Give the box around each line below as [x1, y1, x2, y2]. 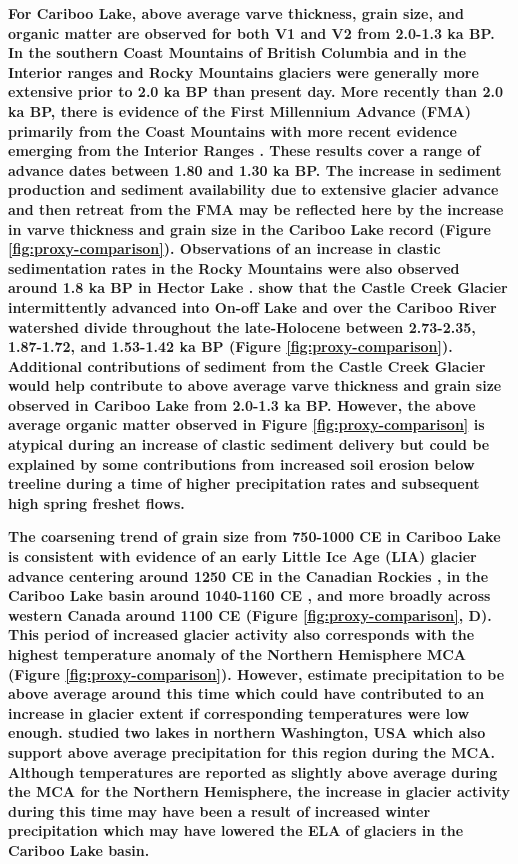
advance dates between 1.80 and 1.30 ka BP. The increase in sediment [8, 159, 502, 180]
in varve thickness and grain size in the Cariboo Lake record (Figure [8, 218, 491, 239]
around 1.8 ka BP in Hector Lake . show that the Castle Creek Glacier [8, 277, 508, 298]
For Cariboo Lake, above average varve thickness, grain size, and [8, 3, 464, 23]
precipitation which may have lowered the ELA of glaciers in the [8, 820, 464, 841]
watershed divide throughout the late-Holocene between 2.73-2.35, [8, 316, 476, 337]
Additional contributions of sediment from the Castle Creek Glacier [8, 355, 486, 376]
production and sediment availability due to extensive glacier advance [8, 179, 499, 200]
